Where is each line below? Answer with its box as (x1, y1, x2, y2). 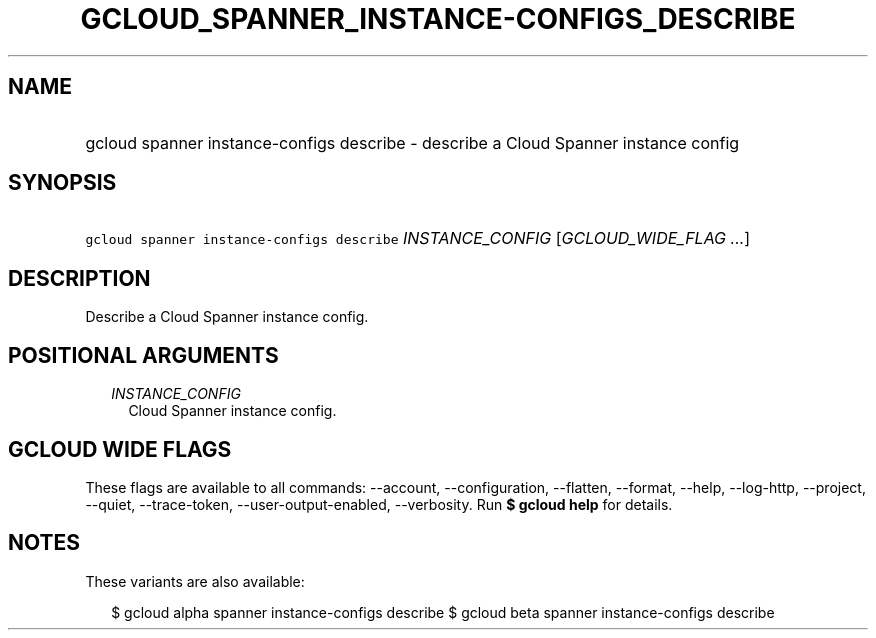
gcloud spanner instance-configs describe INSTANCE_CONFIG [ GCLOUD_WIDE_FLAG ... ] (85, 228, 751, 249)
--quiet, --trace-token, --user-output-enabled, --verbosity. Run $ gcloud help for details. (85, 495, 673, 513)
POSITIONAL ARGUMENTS (8, 342, 279, 368)
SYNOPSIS (8, 170, 117, 196)
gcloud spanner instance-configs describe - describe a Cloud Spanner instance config (85, 132, 740, 153)
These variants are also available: (85, 572, 305, 590)
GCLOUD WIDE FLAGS (8, 436, 232, 462)
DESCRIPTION (8, 265, 151, 291)
